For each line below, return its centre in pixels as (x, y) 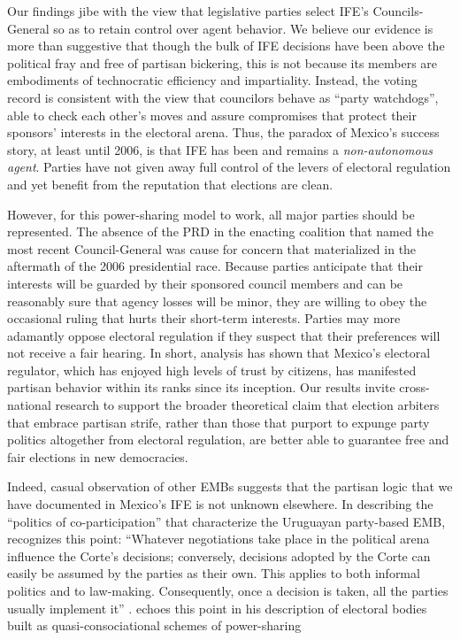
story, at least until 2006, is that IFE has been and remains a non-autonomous (220, 149)
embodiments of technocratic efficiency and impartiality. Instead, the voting (212, 80)
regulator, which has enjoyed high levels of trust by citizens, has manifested (212, 370)
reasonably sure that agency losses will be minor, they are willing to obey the (217, 301)
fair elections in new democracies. (98, 456)
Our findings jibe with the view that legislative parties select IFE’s (188, 11)
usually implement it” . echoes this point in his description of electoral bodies (217, 608)
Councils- (398, 11)
